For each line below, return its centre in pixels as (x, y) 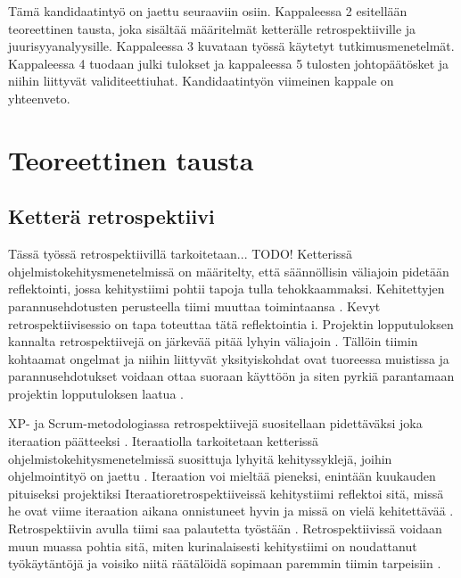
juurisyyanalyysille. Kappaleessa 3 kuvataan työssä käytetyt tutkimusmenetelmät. (231, 46)
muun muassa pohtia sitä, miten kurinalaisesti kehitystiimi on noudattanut (213, 545)
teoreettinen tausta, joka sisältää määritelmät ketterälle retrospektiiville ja (212, 28)
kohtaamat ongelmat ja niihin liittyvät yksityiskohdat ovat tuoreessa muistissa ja (229, 358)
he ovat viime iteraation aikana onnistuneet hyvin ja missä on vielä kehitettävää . (231, 511)
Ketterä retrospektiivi (111, 216)
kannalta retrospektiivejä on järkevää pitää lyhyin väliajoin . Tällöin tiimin (213, 341)
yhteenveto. (39, 98)
